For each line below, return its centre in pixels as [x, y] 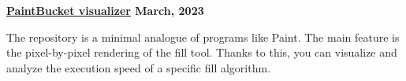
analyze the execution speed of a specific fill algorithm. [139, 67]
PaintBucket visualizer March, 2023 [105, 10]
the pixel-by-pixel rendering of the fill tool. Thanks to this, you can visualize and [202, 52]
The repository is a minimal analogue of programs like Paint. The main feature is [203, 37]
